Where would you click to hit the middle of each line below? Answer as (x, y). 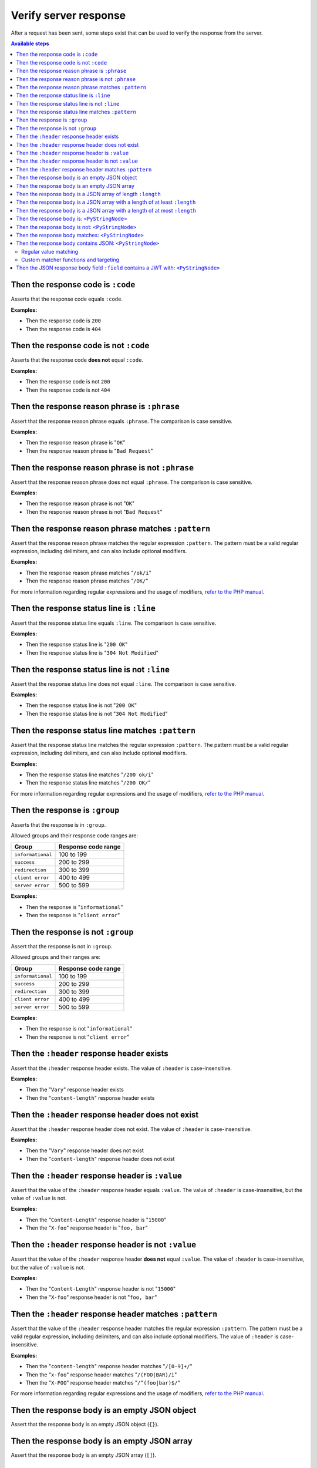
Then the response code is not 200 (68, 382)
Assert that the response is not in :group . (62, 947)
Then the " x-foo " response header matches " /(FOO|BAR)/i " (101, 1375)
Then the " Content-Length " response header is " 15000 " (96, 1220)
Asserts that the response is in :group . (58, 824)
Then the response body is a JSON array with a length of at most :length (106, 210)
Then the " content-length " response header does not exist (100, 1159)
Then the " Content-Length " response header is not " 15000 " (101, 1289)
